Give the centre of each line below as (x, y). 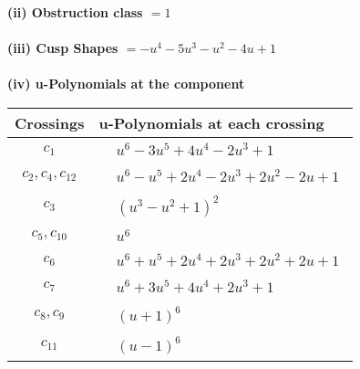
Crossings (50, 122)
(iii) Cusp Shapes (63, 48)
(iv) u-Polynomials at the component (126, 84)
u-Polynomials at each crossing (211, 122)
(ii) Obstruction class (75, 12)
